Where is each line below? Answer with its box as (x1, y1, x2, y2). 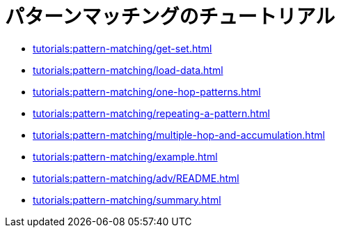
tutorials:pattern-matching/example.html (33, 150, 218, 163)
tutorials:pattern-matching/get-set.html (33, 42, 212, 54)
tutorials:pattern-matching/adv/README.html (33, 172, 239, 184)
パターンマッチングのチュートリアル (5, 5, 335, 29)
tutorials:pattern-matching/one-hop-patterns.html (33, 85, 261, 98)
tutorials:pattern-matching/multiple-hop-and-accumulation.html (33, 128, 325, 141)
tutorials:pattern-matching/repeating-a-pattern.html (33, 107, 270, 119)
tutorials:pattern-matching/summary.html (33, 193, 221, 206)
